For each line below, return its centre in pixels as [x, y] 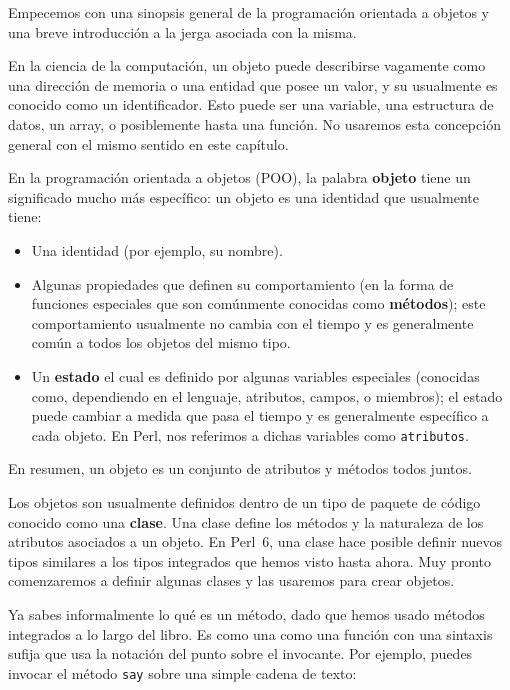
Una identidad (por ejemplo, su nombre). [157, 249]
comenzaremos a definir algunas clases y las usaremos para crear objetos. [231, 580]
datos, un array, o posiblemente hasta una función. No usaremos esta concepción [254, 123]
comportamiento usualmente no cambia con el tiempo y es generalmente [252, 322]
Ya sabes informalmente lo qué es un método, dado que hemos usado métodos [246, 613]
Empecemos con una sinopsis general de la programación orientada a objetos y [248, 12]
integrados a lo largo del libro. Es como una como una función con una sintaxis [250, 633]
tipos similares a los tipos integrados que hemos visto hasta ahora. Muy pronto [250, 560]
